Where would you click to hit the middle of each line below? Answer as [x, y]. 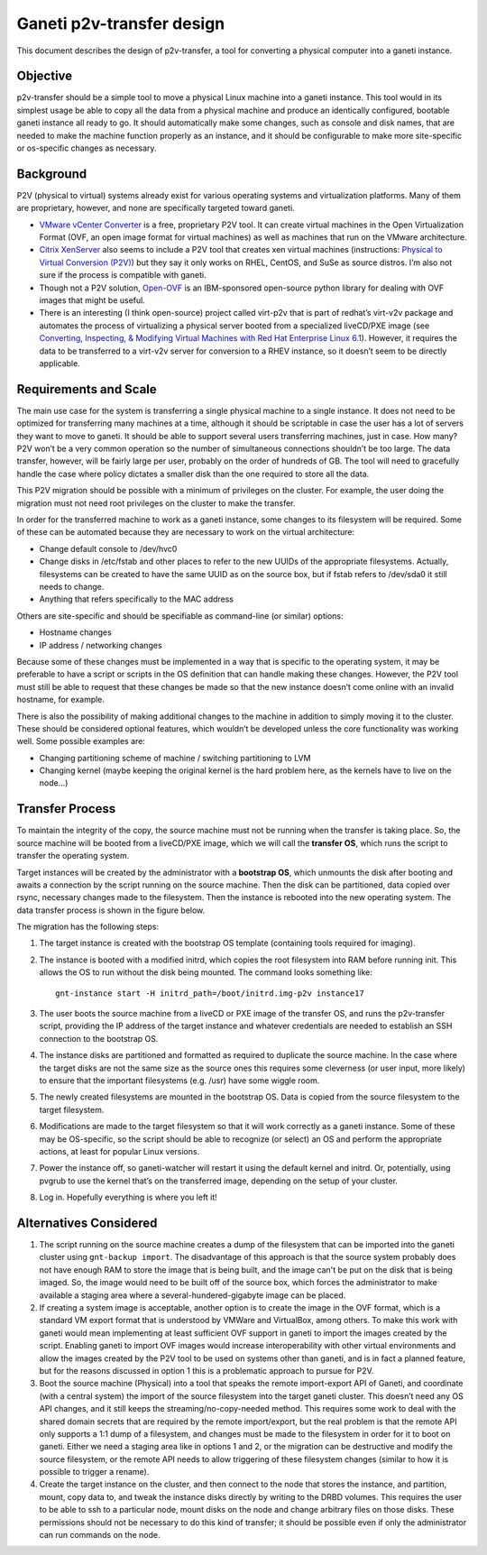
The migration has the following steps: [88, 927]
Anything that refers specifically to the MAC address [137, 599]
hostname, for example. [61, 700]
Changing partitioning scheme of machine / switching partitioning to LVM [175, 758]
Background [52, 174]
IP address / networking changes [101, 645]
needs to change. [72, 586]
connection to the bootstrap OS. [99, 1038]
